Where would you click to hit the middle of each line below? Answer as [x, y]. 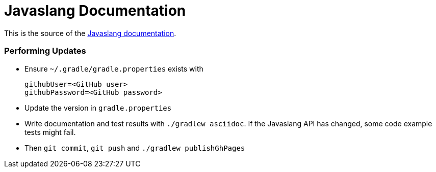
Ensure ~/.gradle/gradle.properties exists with [114, 68]
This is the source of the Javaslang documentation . [90, 33]
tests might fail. [50, 132]
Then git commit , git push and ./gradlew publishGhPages [135, 148]
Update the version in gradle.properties [98, 108]
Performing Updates [45, 51]
